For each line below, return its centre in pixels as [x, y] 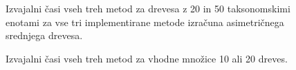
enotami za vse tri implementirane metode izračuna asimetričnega [145, 22]
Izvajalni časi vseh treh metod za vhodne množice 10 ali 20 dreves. [147, 58]
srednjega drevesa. [44, 35]
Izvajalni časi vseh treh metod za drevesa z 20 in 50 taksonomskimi [148, 8]
